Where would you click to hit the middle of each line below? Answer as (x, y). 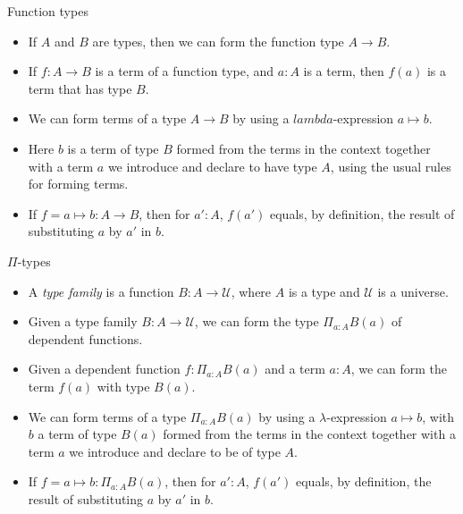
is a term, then (344, 71)
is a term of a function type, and (185, 71)
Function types (48, 11)
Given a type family (83, 321)
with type (123, 386)
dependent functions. (85, 338)
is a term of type (113, 148)
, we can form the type (257, 321)
